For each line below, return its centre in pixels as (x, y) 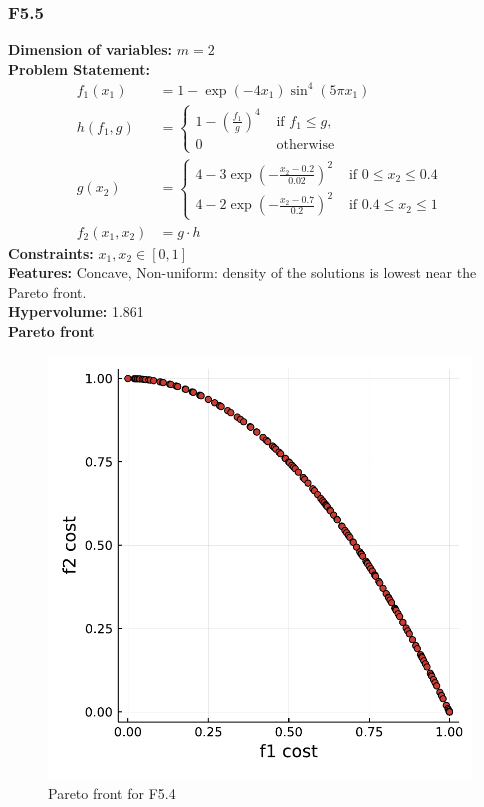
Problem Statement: (79, 68)
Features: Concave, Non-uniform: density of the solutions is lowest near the (242, 272)
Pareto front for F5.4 (112, 793)
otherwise (305, 144)
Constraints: (51, 252)
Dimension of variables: (90, 49)
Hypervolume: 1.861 (76, 311)
